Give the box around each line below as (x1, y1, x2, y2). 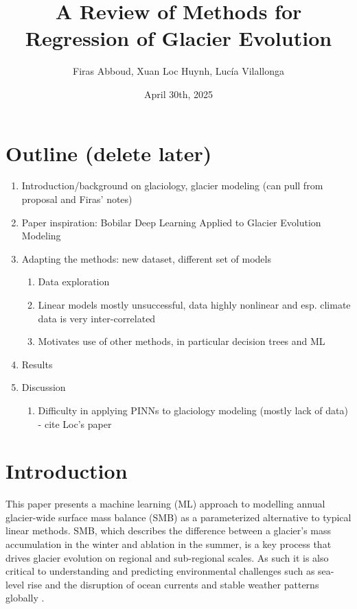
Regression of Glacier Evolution (25, 24, 332, 52)
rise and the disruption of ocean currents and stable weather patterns (27, 577, 319, 591)
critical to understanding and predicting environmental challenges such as (5, 564, 315, 578)
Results (21, 357, 53, 371)
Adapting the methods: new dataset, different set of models (21, 251, 271, 265)
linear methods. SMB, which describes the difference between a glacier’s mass (5, 523, 332, 538)
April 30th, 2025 (143, 86, 213, 101)
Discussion (21, 380, 66, 394)
